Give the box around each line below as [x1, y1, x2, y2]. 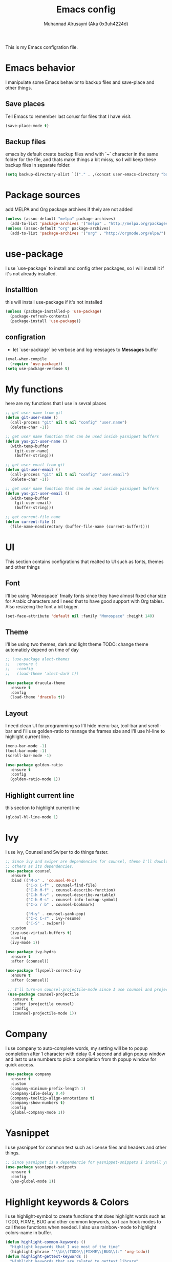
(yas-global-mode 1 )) [10, 1179, 56, 1184]
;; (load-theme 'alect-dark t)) [5, 671, 79, 676]
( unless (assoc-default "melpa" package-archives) [5, 216, 116, 222]
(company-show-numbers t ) [10, 1100, 66, 1106]
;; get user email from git [5, 462, 66, 468]
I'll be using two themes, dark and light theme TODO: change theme [5, 641, 148, 647]
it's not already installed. [5, 270, 57, 276]
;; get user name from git [5, 410, 63, 415]
